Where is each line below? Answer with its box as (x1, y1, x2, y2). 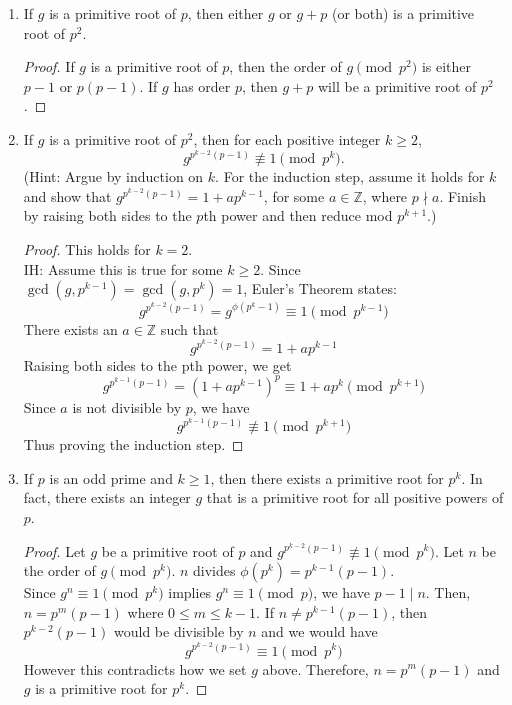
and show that (23, 185, 112, 206)
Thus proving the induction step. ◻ (23, 434, 244, 455)
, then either (187, 3, 264, 23)
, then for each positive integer (193, 128, 381, 149)
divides (193, 560, 236, 581)
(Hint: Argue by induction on (23, 166, 204, 187)
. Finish (439, 185, 486, 206)
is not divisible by (72, 396, 182, 417)
